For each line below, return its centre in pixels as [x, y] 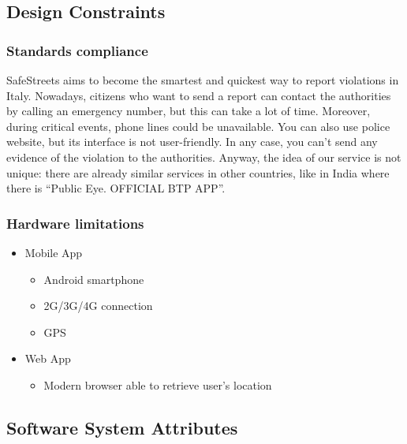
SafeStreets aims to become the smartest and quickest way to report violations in [203, 80]
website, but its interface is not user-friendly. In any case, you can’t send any [192, 142]
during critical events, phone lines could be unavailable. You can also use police [198, 126]
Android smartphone [94, 279]
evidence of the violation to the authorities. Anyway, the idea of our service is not [204, 157]
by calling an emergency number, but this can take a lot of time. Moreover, [189, 111]
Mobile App [54, 252]
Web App [48, 358]
